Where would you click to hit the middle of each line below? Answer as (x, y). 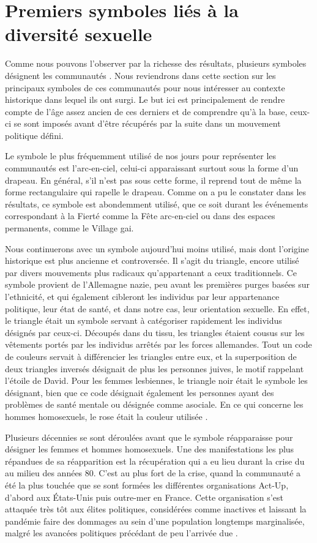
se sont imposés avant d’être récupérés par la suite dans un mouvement (147, 123)
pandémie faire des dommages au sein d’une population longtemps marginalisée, (155, 521)
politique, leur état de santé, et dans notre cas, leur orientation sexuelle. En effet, (157, 308)
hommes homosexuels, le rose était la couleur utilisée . (106, 416)
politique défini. (34, 135)
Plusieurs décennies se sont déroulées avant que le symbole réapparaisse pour (149, 437)
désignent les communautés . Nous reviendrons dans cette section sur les (140, 75)
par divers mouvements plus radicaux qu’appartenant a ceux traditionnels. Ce (151, 272)
